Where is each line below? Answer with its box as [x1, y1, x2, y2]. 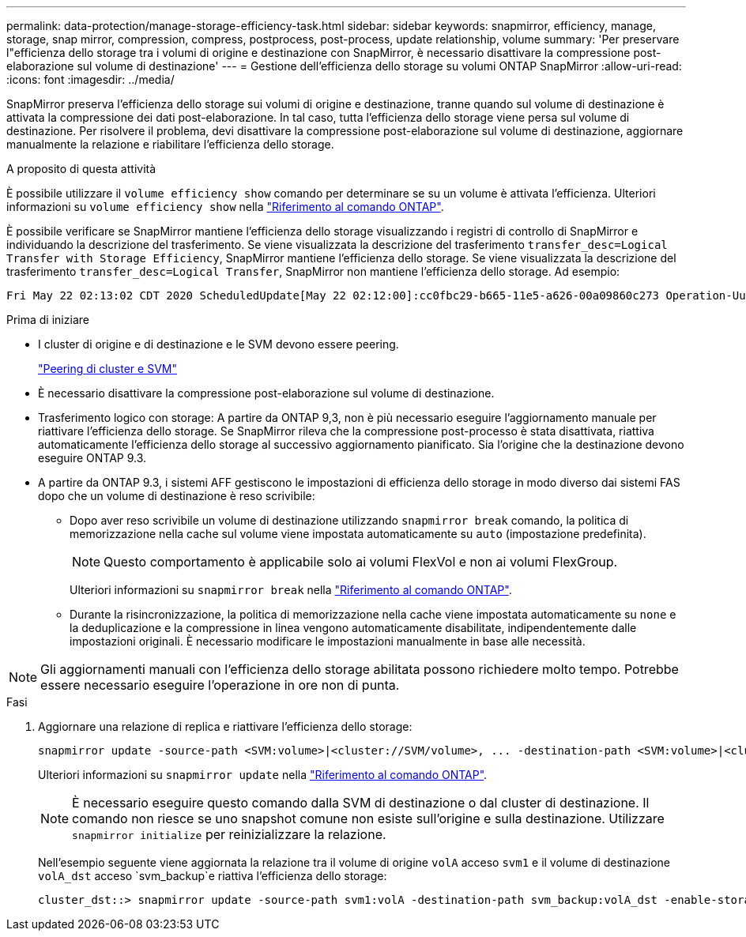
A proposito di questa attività [6, 162, 156, 175]
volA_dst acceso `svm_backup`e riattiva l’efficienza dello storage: [38, 869, 387, 882]
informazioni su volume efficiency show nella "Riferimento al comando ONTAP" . [6, 200, 444, 213]
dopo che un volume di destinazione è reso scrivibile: [38, 489, 315, 502]
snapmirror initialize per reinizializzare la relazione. [72, 826, 386, 842]
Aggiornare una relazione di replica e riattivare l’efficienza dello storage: [38, 720, 413, 733]
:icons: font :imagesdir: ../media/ [6, 73, 175, 86]
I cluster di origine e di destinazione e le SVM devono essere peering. [38, 337, 399, 351]
